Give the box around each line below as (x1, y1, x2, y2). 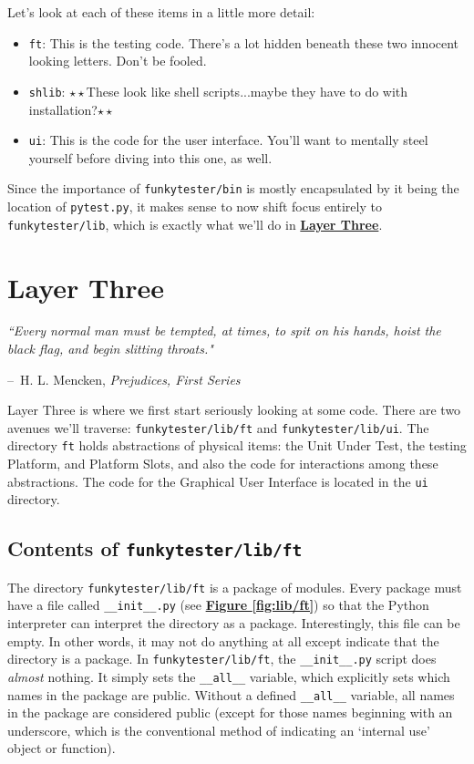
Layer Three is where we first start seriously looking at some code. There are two (7, 400, 461, 419)
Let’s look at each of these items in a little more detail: (7, 3, 315, 21)
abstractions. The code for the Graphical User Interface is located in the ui (7, 471, 428, 490)
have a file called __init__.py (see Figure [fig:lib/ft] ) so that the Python (7, 595, 429, 614)
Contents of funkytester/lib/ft (7, 534, 303, 563)
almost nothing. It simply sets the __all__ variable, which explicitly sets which (7, 666, 450, 686)
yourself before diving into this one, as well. (28, 148, 273, 167)
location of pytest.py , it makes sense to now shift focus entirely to (7, 197, 382, 215)
